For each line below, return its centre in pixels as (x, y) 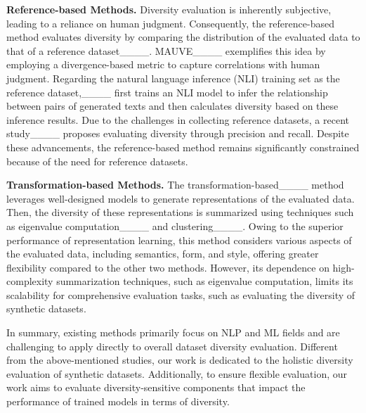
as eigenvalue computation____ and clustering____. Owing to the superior (175, 225)
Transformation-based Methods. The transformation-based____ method (175, 185)
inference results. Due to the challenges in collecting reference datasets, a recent (178, 119)
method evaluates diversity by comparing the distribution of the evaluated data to (183, 37)
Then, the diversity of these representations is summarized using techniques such (180, 212)
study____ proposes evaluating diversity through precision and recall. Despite (178, 133)
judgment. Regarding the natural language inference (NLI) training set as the (173, 78)
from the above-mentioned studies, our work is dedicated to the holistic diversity (180, 360)
